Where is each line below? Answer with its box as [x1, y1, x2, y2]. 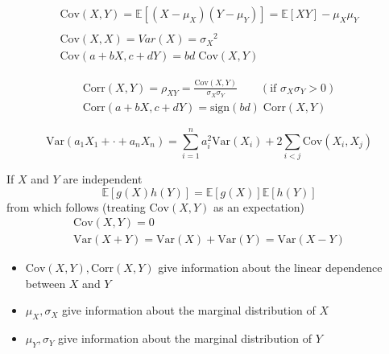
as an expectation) [213, 198, 304, 215]
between [25, 274, 66, 291]
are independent [63, 170, 143, 187]
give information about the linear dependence [158, 259, 383, 276]
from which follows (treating [6, 198, 146, 215]
